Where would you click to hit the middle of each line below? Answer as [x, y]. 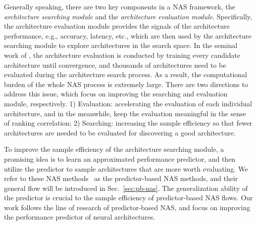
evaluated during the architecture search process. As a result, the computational [126, 74]
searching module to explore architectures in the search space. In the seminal [121, 45]
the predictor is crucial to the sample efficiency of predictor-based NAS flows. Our [128, 198]
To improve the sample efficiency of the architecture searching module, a [114, 149]
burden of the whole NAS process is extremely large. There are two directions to [126, 84]
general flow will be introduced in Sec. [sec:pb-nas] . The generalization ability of [126, 188]
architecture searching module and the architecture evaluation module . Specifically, [128, 16]
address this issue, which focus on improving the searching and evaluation [116, 94]
